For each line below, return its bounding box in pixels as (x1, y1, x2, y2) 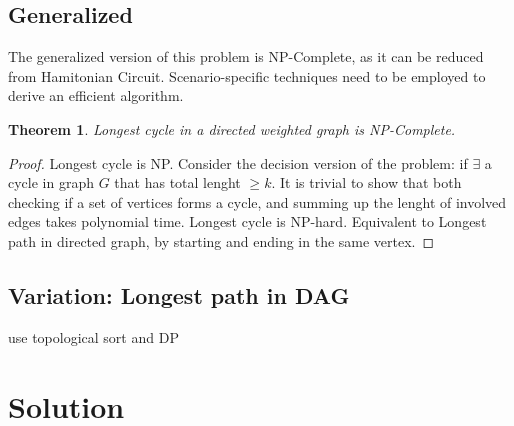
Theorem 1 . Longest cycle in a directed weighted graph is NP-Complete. (8, 118, 456, 139)
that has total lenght (114, 172, 241, 193)
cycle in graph (8, 172, 94, 193)
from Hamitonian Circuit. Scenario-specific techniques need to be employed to (8, 65, 486, 86)
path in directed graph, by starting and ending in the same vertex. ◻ (8, 230, 435, 251)
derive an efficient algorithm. (8, 85, 184, 106)
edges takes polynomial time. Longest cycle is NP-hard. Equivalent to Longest (8, 211, 487, 232)
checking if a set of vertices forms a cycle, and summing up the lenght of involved (8, 191, 507, 212)
